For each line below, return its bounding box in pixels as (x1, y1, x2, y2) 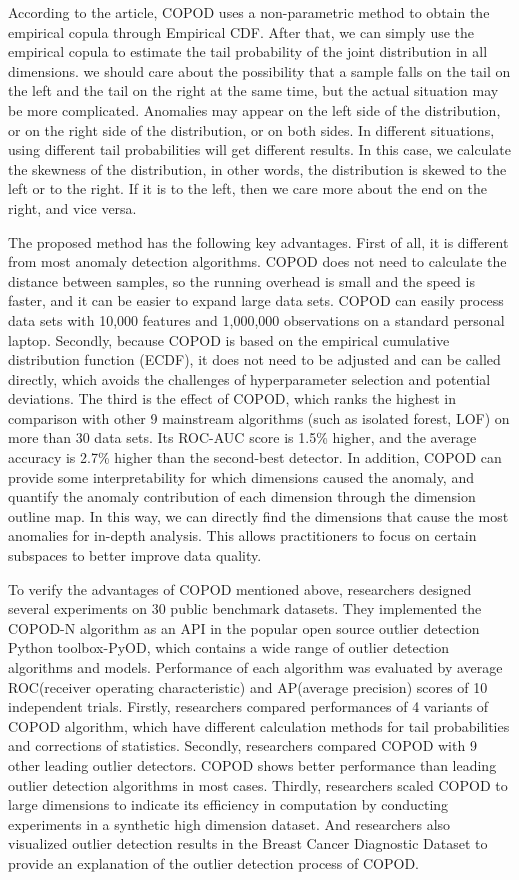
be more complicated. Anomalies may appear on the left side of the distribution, (8, 99, 501, 120)
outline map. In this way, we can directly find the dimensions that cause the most (8, 505, 509, 526)
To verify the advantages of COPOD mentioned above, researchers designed (8, 578, 472, 599)
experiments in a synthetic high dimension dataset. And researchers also (8, 813, 451, 834)
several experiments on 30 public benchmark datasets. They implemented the (8, 598, 482, 619)
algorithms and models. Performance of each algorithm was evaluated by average (8, 657, 503, 677)
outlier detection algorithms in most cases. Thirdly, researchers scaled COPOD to (8, 774, 508, 795)
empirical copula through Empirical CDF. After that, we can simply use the (8, 21, 475, 42)
